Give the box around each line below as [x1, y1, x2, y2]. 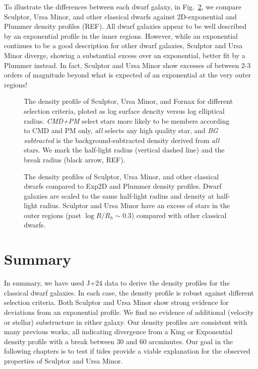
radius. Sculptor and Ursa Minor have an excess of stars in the [40, 200, 230, 211]
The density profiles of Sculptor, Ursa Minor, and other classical [24, 171, 219, 181]
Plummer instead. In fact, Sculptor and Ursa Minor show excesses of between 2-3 [4, 60, 251, 70]
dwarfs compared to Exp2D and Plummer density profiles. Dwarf [24, 181, 222, 191]
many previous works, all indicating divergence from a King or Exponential [4, 326, 233, 337]
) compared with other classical [131, 210, 227, 220]
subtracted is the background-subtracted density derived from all [24, 135, 220, 145]
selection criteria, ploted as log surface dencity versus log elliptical [24, 105, 225, 116]
